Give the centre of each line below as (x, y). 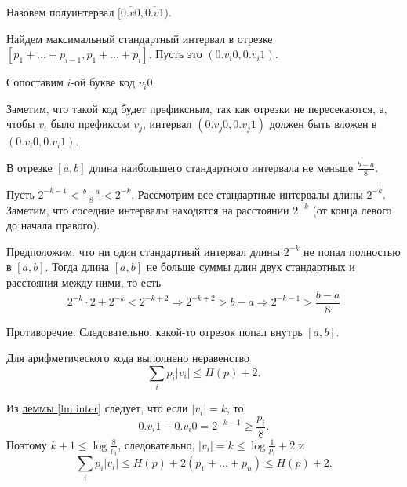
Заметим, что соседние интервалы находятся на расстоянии (148, 209)
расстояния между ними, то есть (84, 282)
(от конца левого (352, 209)
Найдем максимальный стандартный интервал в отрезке (140, 38)
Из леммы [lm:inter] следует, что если (97, 408)
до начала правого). (53, 225)
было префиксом (90, 124)
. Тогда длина (77, 267)
